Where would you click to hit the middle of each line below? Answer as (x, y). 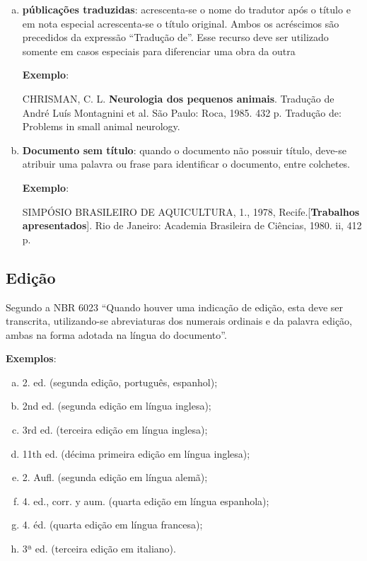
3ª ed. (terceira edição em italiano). (99, 549)
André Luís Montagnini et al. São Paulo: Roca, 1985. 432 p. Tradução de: (182, 112)
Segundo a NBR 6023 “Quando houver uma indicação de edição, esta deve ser (174, 307)
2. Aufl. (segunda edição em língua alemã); (115, 477)
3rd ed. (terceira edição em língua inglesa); (115, 430)
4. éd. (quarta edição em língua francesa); (112, 525)
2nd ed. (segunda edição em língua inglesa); (117, 406)
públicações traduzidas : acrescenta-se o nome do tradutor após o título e (186, 9)
